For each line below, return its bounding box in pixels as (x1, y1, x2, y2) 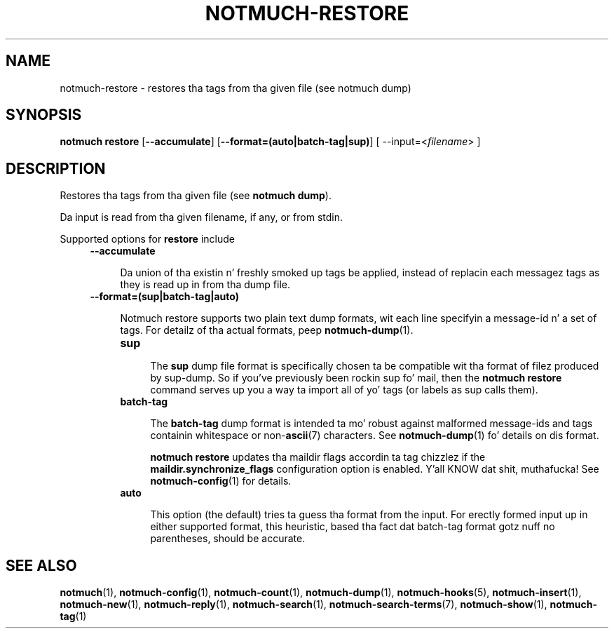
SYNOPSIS (6, 106, 82, 124)
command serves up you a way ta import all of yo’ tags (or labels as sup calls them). (150, 384, 538, 396)
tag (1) (60, 610, 87, 623)
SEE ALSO (6, 556, 77, 574)
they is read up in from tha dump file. (120, 278, 291, 291)
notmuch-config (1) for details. (150, 475, 292, 487)
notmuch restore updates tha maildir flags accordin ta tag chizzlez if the (150, 451, 486, 464)
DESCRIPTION (6, 159, 106, 177)
